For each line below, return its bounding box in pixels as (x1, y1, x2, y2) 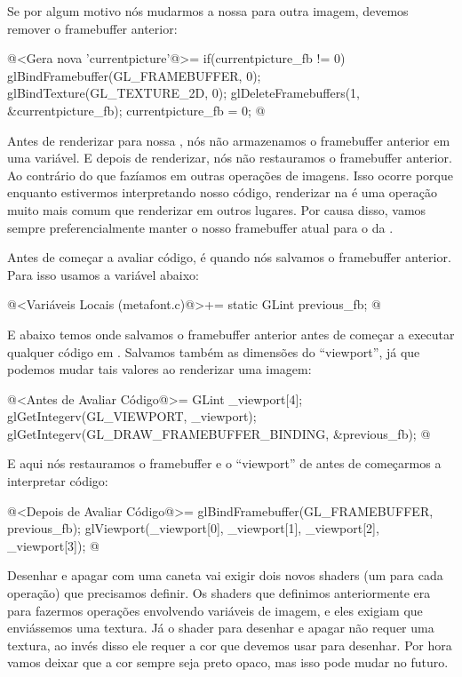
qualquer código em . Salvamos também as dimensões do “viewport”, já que (7, 342, 420, 361)
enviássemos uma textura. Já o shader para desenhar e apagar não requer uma (7, 618, 434, 637)
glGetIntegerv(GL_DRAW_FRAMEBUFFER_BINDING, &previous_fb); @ (7, 424, 431, 442)
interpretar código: (7, 472, 108, 490)
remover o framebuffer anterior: (7, 19, 178, 37)
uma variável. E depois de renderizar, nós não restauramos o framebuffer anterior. (7, 148, 453, 167)
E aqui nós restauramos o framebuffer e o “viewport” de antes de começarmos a (7, 454, 442, 473)
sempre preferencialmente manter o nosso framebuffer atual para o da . (7, 218, 394, 236)
